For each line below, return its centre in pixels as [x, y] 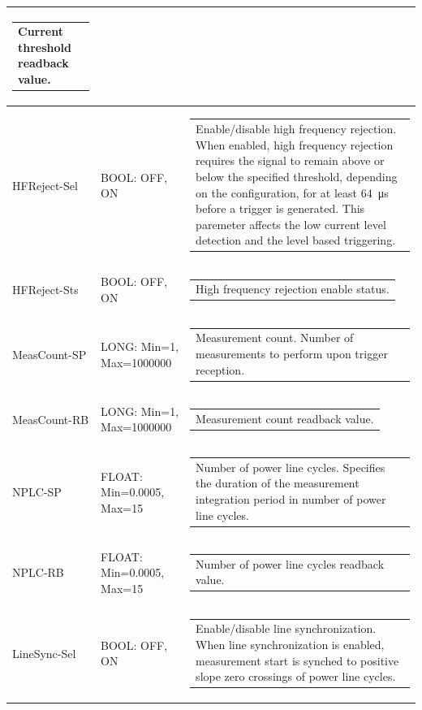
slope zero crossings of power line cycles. [296, 676]
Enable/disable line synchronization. [286, 628]
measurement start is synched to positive [297, 660]
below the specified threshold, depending [297, 176]
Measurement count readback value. [285, 418]
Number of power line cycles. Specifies [291, 467]
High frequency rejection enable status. [293, 289]
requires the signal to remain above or [290, 160]
